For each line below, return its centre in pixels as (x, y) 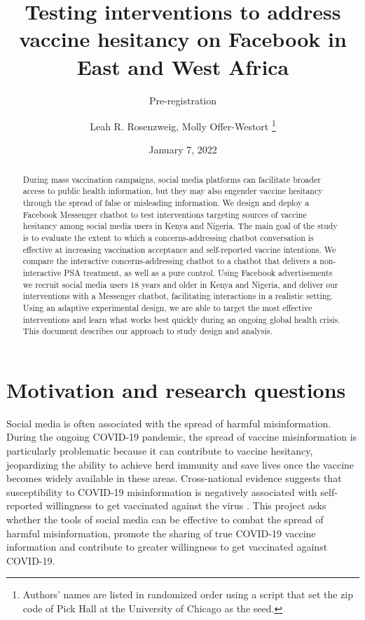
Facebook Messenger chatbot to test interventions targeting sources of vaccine (165, 214)
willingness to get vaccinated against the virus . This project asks (186, 505)
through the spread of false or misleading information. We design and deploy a (166, 203)
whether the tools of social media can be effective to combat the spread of (165, 519)
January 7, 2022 (183, 150)
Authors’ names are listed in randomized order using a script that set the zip (188, 594)
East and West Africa (183, 66)
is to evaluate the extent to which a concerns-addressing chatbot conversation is (168, 238)
